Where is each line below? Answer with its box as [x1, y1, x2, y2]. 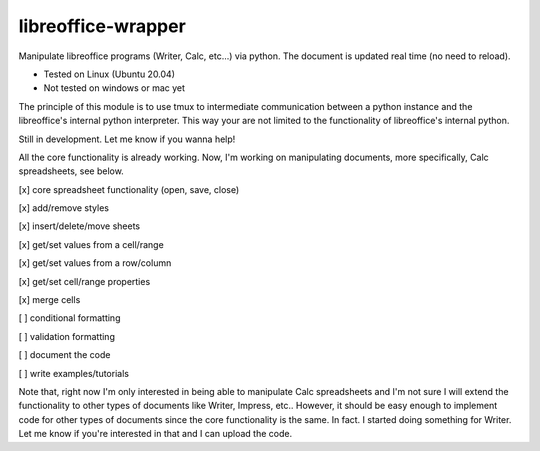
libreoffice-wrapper [18, 15, 187, 37]
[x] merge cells [18, 294, 81, 306]
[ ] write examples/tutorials [18, 367, 130, 379]
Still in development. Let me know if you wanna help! [18, 133, 236, 145]
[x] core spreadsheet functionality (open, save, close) [18, 183, 240, 195]
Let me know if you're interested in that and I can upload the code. [18, 428, 293, 440]
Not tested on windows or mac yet [43, 82, 185, 94]
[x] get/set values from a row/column [18, 257, 172, 269]
